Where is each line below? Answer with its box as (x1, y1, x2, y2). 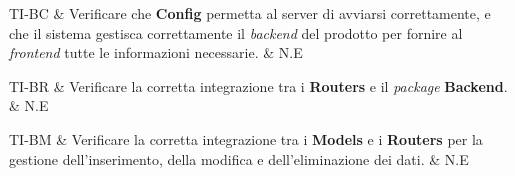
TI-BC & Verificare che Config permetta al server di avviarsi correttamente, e (9, 3, 491, 23)
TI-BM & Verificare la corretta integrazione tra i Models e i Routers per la (9, 128, 483, 149)
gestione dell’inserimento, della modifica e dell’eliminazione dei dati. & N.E (9, 148, 469, 169)
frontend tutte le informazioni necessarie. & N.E (9, 42, 303, 63)
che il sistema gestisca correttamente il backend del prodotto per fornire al (9, 22, 463, 43)
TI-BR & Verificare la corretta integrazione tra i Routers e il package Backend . (9, 75, 508, 96)
